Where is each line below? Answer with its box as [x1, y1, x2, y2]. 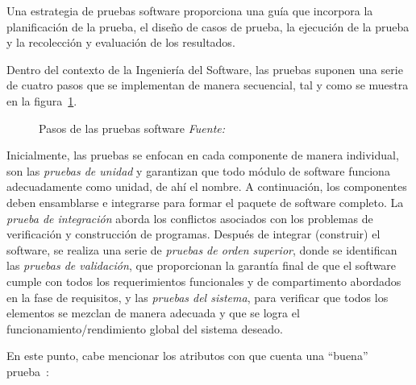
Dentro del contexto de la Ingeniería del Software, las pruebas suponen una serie [6, 60, 403, 77]
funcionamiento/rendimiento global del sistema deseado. [6, 320, 283, 337]
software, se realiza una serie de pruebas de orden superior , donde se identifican [6, 241, 397, 258]
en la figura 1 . [6, 92, 77, 109]
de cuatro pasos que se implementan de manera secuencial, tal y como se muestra [6, 77, 409, 93]
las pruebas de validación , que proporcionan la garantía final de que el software [6, 257, 397, 274]
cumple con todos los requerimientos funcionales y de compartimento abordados [6, 272, 401, 289]
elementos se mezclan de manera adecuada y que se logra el [6, 304, 300, 321]
